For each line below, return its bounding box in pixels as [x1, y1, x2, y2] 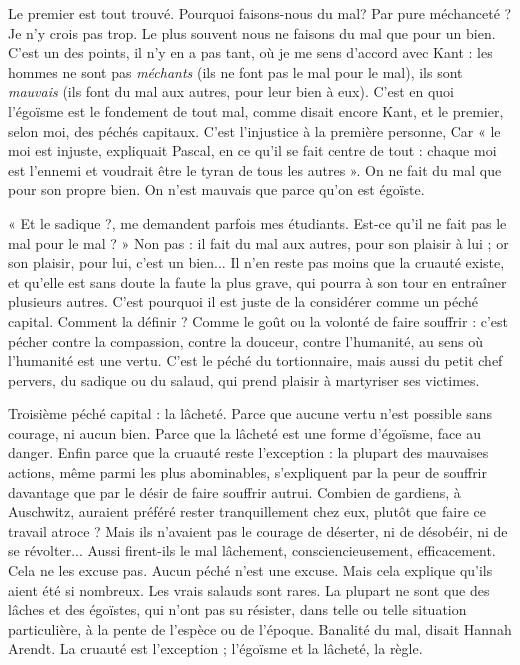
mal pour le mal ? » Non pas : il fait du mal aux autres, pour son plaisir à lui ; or [8, 232, 509, 253]
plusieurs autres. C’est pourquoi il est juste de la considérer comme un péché [8, 291, 479, 312]
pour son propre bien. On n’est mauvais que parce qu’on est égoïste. [8, 179, 425, 200]
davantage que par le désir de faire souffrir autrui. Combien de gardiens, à [8, 481, 461, 502]
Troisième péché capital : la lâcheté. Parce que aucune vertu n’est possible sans [8, 403, 493, 424]
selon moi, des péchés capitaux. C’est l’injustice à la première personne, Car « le [8, 120, 501, 141]
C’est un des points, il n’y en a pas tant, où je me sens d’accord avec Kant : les [8, 42, 493, 63]
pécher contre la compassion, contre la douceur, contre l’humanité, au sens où [8, 330, 483, 351]
